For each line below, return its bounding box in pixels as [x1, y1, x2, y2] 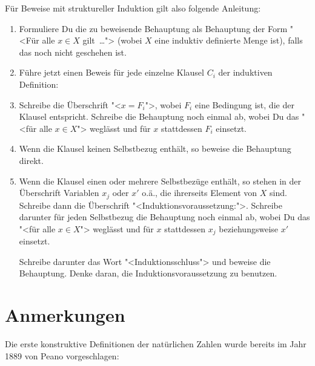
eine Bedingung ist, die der [194, 98, 294, 111]
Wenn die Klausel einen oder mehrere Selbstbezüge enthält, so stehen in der [19, 174, 301, 187]
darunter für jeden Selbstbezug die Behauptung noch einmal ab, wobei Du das [19, 211, 310, 223]
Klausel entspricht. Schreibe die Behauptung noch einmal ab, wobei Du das [19, 110, 299, 123]
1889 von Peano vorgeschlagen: [5, 349, 119, 362]
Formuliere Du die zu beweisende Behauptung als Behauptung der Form [19, 22, 288, 34]
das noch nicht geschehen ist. [19, 45, 127, 58]
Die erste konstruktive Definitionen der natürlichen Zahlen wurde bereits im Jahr [5, 338, 307, 350]
